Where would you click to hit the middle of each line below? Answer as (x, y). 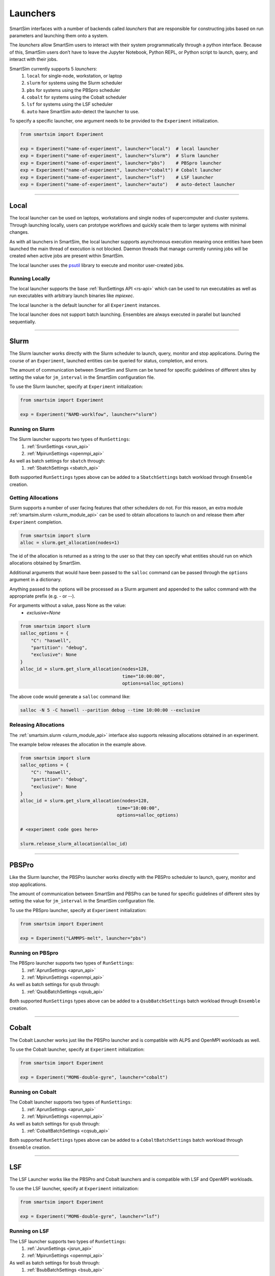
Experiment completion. (36, 522)
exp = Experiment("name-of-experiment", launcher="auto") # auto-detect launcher (128, 184)
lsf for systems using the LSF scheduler (70, 104)
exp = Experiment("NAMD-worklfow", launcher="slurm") (89, 414)
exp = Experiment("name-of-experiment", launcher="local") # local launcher (119, 149)
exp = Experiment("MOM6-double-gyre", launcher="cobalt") (94, 1077)
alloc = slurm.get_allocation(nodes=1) (70, 543)
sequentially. (23, 322)
